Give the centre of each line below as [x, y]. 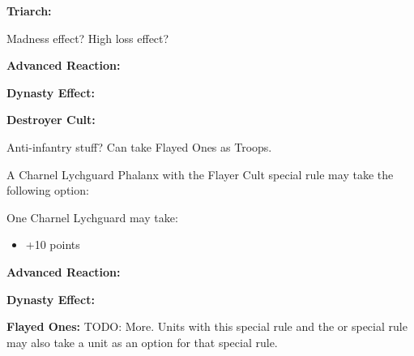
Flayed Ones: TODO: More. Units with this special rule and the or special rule [207, 326]
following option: [48, 190]
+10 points [53, 244]
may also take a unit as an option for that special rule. [142, 342]
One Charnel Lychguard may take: [92, 217]
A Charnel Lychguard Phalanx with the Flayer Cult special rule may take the [200, 174]
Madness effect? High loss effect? [88, 38]
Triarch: [29, 11]
